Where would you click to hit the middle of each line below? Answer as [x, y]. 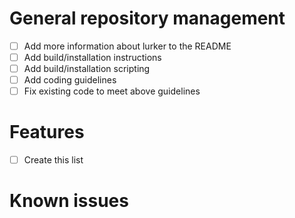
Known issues [69, 201]
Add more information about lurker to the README [127, 46]
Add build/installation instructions [92, 57]
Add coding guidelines [70, 80]
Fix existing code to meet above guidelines [112, 91]
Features [47, 132]
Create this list [53, 160]
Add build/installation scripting [87, 69]
